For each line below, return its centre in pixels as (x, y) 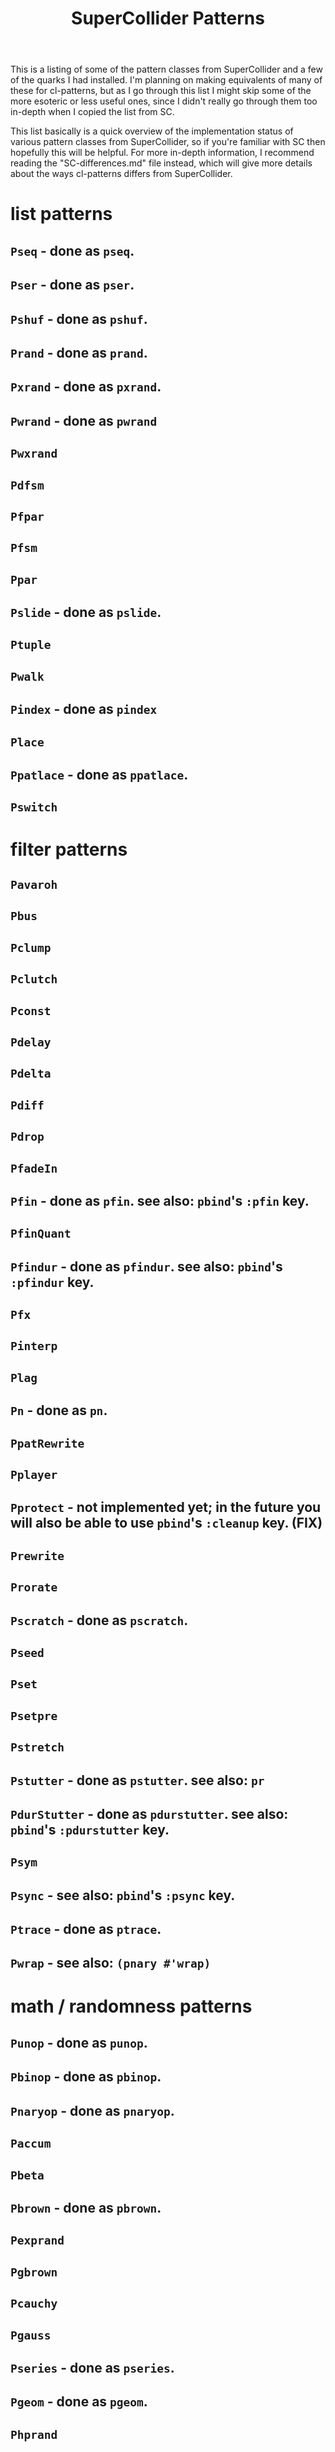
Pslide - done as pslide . (86, 612)
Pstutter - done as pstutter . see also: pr (137, 1780)
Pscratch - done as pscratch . (99, 1620)
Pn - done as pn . (59, 1410)
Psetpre (34, 1715)
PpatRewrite (47, 1443)
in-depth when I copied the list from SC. (92, 112)
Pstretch (37, 1747)
